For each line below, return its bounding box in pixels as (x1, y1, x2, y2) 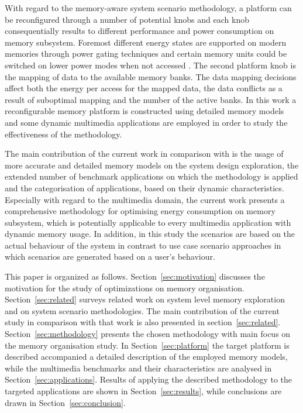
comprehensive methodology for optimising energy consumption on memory (5, 205, 276, 217)
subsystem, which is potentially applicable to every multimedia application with (5, 216, 291, 228)
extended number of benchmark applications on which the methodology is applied (5, 170, 298, 183)
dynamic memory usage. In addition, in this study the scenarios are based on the (5, 228, 295, 240)
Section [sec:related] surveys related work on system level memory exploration (5, 293, 285, 305)
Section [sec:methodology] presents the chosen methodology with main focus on (5, 328, 291, 340)
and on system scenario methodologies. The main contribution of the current (5, 304, 280, 316)
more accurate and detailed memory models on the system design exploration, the (5, 159, 299, 171)
